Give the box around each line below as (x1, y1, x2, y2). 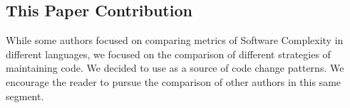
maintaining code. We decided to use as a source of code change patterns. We (6, 60, 344, 75)
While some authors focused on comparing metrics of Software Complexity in (6, 33, 344, 48)
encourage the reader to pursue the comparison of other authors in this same (6, 74, 341, 89)
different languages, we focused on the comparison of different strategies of (6, 46, 331, 61)
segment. (6, 88, 44, 103)
